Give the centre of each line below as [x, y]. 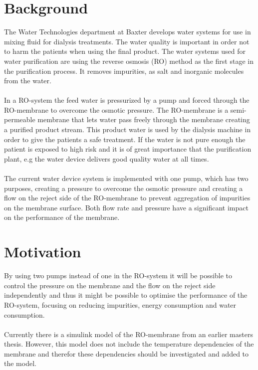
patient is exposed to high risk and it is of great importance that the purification [128, 149]
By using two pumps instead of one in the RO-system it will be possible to [118, 276]
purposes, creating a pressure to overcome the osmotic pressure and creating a [124, 188]
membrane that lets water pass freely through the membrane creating [144, 119]
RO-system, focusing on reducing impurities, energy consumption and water [120, 304]
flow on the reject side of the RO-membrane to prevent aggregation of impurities [127, 198]
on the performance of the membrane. [62, 217]
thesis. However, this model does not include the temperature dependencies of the [129, 344]
